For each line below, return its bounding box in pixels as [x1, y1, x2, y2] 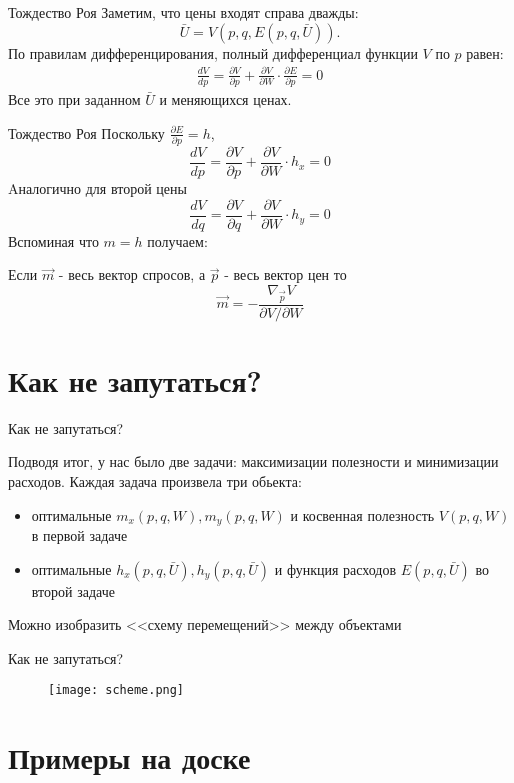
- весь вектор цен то [224, 264, 347, 285]
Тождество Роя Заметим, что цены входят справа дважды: [8, 2, 359, 22]
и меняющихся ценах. [159, 89, 292, 110]
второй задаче [31, 580, 115, 601]
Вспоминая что [8, 230, 99, 251]
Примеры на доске [8, 737, 251, 778]
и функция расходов [274, 558, 397, 579]
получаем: [147, 230, 208, 251]
